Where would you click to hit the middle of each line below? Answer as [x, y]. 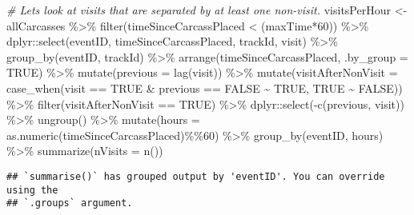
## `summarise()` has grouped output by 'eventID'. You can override [196, 176]
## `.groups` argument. [70, 203]
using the [32, 190]
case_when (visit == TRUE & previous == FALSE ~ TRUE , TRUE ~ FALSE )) [205, 88]
